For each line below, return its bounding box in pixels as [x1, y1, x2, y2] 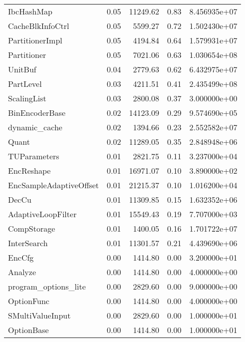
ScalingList [8, 92, 46, 104]
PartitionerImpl [8, 34, 62, 46]
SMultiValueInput [8, 310, 71, 321]
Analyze [8, 266, 36, 278]
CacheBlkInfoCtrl [8, 20, 69, 31]
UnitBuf [8, 63, 36, 75]
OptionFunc [8, 295, 49, 307]
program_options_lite [8, 281, 86, 292]
